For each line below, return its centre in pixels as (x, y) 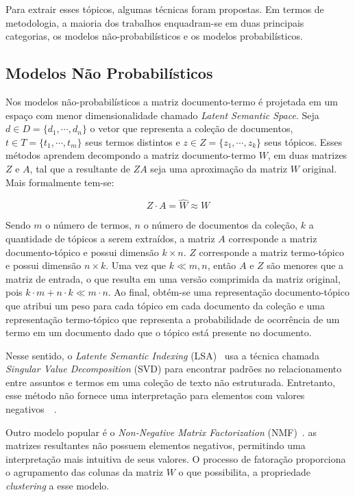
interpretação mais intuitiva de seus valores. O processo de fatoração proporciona (176, 458)
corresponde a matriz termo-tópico (271, 252)
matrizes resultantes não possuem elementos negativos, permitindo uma (156, 445)
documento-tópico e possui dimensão (82, 252)
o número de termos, (88, 225)
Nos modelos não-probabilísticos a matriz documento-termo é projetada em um (172, 101)
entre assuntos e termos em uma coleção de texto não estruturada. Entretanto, (170, 382)
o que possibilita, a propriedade (244, 472)
